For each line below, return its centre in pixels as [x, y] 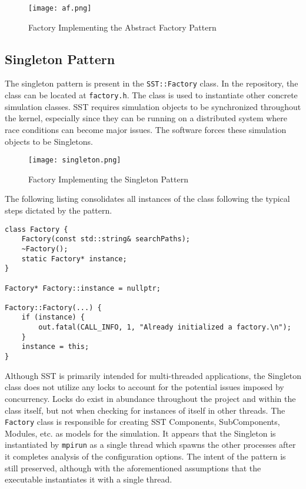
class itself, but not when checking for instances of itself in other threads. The [145, 410]
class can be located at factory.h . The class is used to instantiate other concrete [151, 95]
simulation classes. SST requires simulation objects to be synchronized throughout [153, 106]
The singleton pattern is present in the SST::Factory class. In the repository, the [152, 83]
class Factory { [36, 229]
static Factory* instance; [74, 259]
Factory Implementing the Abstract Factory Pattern [122, 27]
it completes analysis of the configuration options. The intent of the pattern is [145, 456]
